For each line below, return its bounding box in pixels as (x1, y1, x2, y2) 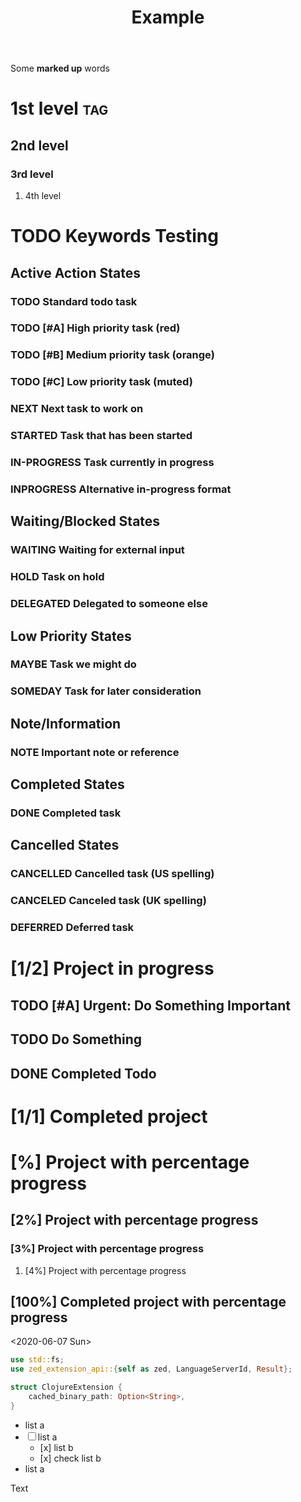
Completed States (10, 776, 125, 793)
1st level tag (10, 97, 109, 120)
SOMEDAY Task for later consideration (10, 684, 202, 698)
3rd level (10, 167, 54, 181)
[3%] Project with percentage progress (10, 1242, 205, 1256)
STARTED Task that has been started (10, 429, 193, 443)
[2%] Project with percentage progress (10, 1212, 259, 1229)
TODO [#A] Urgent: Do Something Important (10, 997, 291, 1014)
